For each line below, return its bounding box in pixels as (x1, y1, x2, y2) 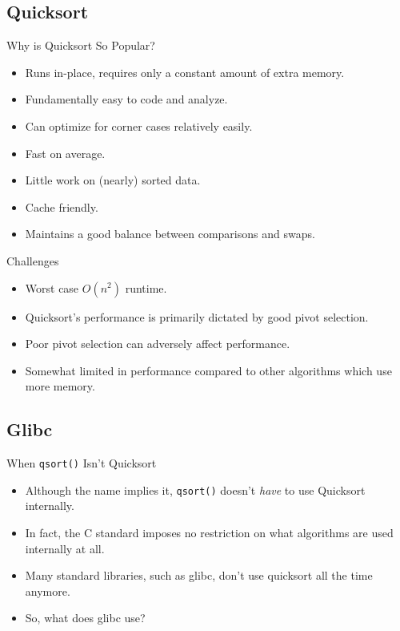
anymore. (25, 582, 70, 599)
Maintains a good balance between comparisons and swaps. (25, 225, 315, 242)
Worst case (25, 279, 79, 296)
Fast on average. (25, 144, 106, 161)
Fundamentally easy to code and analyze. (25, 91, 228, 107)
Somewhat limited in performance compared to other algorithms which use (25, 362, 392, 378)
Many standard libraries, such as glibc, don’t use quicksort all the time (25, 567, 373, 584)
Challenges (6, 252, 59, 269)
